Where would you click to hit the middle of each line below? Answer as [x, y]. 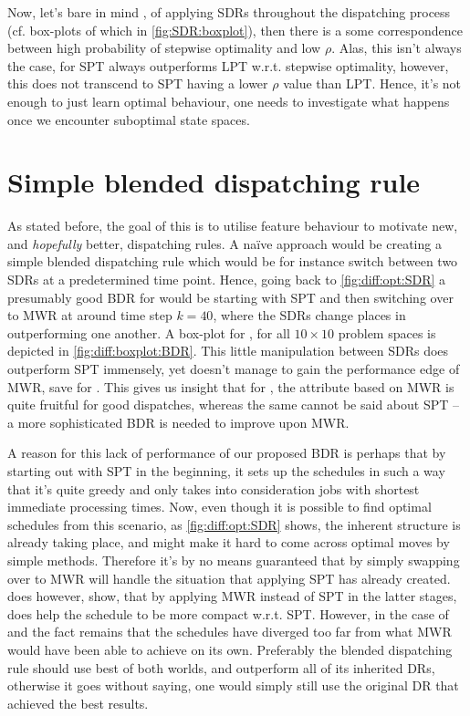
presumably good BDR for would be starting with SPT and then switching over [230, 297]
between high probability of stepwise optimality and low [164, 48]
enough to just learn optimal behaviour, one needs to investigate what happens [229, 101]
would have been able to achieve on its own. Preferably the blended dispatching [230, 649]
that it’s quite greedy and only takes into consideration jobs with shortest [214, 488]
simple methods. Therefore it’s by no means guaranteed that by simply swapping [234, 560]
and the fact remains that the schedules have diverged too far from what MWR [230, 632]
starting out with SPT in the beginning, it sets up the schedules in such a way [226, 471]
